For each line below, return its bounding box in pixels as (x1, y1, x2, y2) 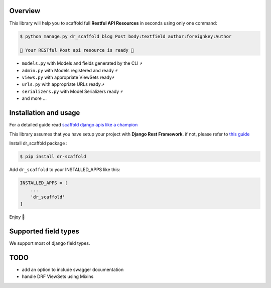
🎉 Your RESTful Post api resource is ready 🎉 (20, 48, 134, 53)
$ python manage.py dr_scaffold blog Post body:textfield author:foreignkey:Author (20, 33, 232, 39)
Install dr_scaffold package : (9, 140, 68, 146)
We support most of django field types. (9, 240, 90, 246)
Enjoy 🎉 (9, 214, 25, 220)
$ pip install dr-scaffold (20, 154, 86, 159)
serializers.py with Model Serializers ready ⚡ (22, 88, 123, 94)
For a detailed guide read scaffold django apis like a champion (9, 122, 138, 128)
